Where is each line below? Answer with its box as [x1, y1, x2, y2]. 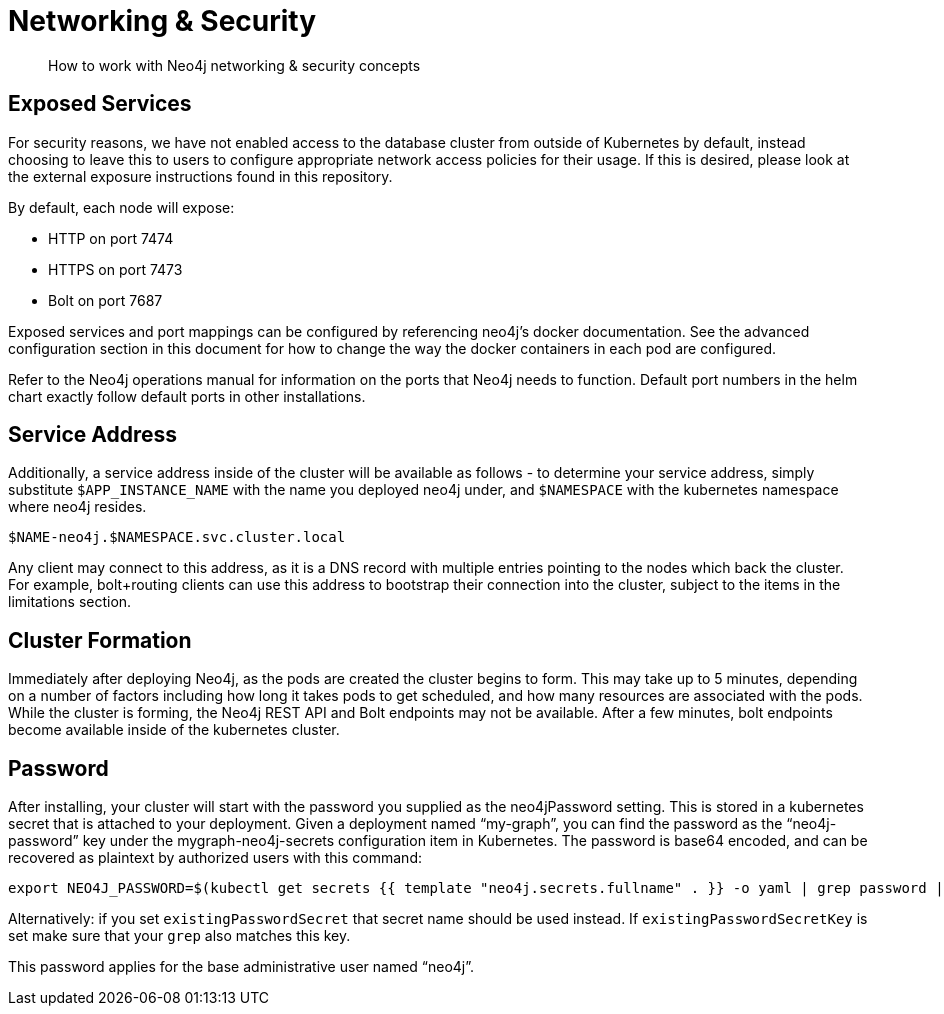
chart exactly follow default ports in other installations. [8, 387, 366, 405]
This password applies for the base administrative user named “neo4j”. [8, 958, 475, 976]
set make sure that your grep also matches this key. [8, 927, 351, 945]
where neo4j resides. [8, 498, 147, 516]
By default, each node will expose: [8, 198, 235, 216]
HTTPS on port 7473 [48, 260, 183, 278]
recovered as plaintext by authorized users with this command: [8, 849, 422, 867]
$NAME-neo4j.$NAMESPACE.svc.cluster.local [8, 529, 346, 546]
